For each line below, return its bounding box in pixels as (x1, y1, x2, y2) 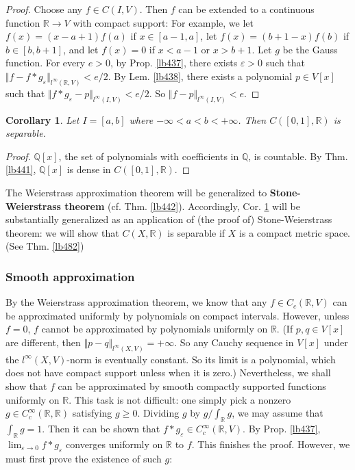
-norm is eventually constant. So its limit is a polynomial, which (66, 352, 336, 366)
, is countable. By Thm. (248, 148, 348, 163)
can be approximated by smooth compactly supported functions (58, 379, 326, 393)
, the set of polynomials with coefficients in (58, 148, 239, 163)
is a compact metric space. (239, 225, 351, 239)
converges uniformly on (66, 436, 163, 451)
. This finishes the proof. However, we (191, 436, 350, 451)
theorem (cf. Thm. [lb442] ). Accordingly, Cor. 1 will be (64, 198, 300, 213)
